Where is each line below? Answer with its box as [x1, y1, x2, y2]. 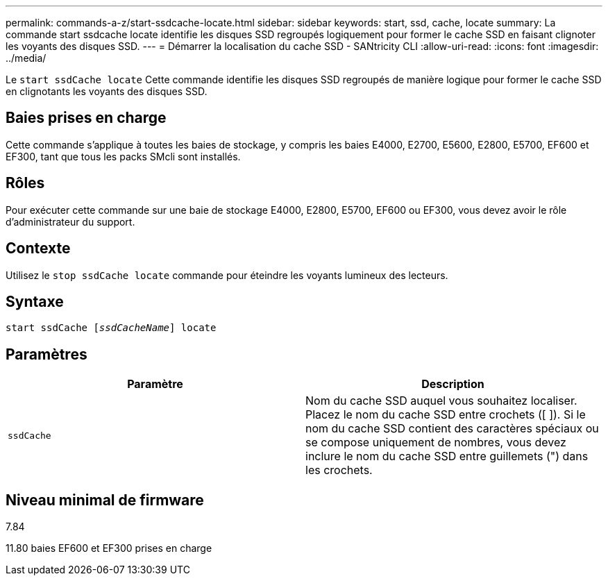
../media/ [6, 52, 47, 64]
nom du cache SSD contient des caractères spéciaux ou [305, 421, 599, 436]
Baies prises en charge [6, 109, 167, 127]
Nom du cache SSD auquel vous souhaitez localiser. [305, 394, 577, 408]
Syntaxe [6, 292, 64, 310]
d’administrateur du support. [6, 215, 135, 228]
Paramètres [6, 345, 87, 363]
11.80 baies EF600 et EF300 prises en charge [6, 542, 212, 555]
